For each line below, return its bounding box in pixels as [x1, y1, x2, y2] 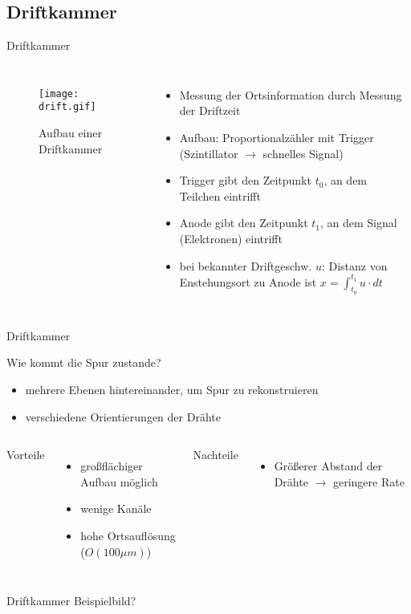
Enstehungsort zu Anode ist [179, 273, 317, 290]
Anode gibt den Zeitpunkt [179, 214, 308, 231]
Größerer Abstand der [274, 457, 383, 474]
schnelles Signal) [262, 144, 344, 161]
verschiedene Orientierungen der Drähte [25, 408, 221, 425]
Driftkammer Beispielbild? [6, 592, 136, 609]
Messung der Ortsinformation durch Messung [179, 86, 402, 103]
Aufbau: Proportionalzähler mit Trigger [179, 128, 374, 145]
